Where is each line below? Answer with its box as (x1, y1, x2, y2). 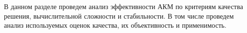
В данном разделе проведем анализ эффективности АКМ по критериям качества (4, 1, 243, 11)
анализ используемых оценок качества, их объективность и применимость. (4, 20, 226, 30)
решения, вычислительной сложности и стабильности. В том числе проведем (4, 11, 234, 21)
